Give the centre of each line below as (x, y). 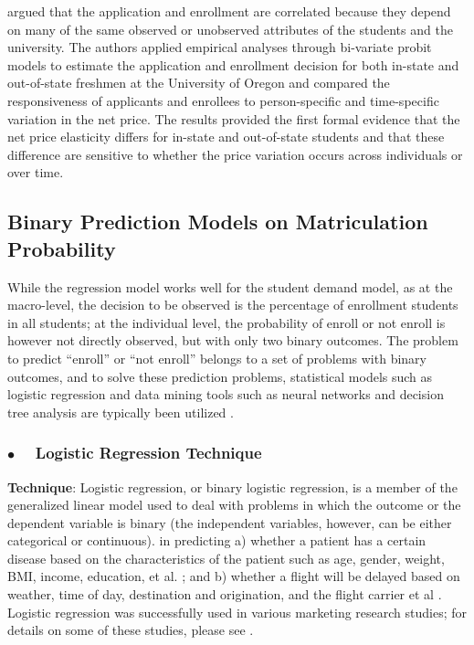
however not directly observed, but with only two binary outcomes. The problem (233, 340)
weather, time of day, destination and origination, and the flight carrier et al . (225, 594)
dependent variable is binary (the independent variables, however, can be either (230, 522)
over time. (36, 172)
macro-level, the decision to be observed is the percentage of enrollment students (233, 305)
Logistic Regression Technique (148, 453)
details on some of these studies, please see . (131, 630)
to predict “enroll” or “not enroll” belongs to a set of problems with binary (217, 358)
